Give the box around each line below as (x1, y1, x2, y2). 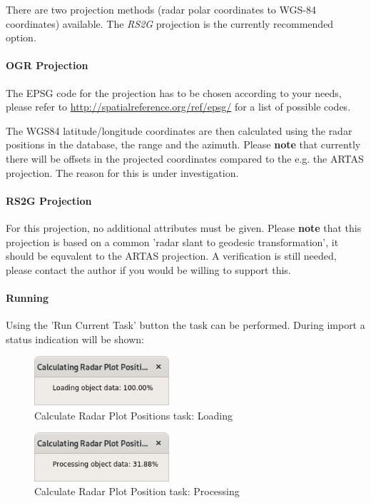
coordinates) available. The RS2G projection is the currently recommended (6, 16, 334, 31)
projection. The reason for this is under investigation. (6, 165, 239, 180)
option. (6, 30, 36, 45)
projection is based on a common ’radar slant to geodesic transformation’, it (6, 234, 339, 249)
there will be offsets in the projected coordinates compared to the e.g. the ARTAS (6, 151, 364, 166)
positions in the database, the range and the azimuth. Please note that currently (6, 137, 361, 152)
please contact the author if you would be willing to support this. (6, 262, 291, 277)
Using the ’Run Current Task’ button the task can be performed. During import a (6, 317, 365, 332)
